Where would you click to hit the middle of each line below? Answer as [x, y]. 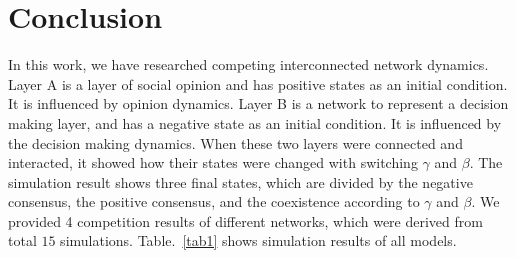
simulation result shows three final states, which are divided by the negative [240, 181]
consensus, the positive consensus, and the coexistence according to [214, 201]
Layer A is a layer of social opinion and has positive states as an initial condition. [258, 83]
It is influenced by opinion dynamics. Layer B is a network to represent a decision [258, 103]
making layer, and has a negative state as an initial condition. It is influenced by [255, 122]
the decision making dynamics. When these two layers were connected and [235, 142]
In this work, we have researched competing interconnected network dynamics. [248, 64]
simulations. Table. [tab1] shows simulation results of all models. [258, 240]
